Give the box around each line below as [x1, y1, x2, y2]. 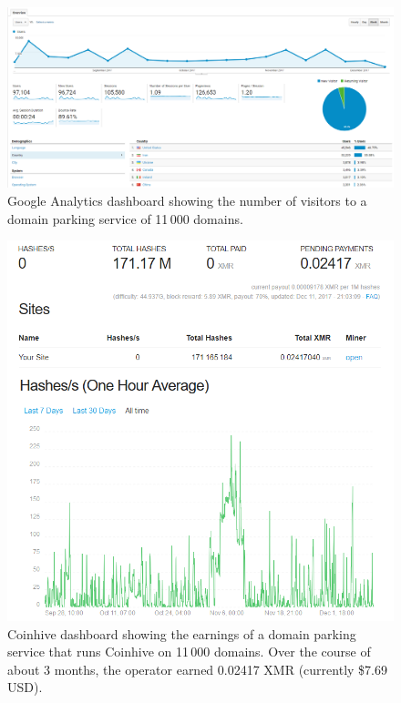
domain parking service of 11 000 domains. [7, 209, 243, 228]
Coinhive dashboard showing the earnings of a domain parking [7, 624, 356, 643]
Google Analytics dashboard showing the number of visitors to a [7, 190, 367, 209]
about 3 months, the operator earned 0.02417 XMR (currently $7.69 [7, 659, 387, 678]
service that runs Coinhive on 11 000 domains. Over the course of [7, 642, 371, 661]
